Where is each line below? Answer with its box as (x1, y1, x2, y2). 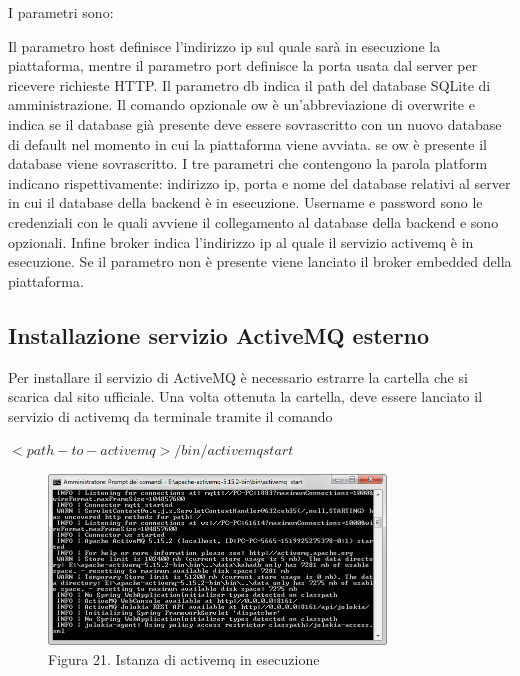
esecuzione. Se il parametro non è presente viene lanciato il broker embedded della (8, 251, 512, 272)
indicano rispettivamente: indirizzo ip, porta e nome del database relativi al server (8, 172, 511, 193)
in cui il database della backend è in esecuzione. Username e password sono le (8, 192, 483, 213)
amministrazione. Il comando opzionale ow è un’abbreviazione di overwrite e (8, 94, 475, 115)
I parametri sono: (8, 2, 114, 22)
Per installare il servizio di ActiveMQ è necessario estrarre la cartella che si (8, 366, 468, 387)
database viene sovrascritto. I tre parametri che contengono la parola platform (8, 153, 488, 174)
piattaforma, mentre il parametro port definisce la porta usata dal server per (8, 55, 478, 76)
